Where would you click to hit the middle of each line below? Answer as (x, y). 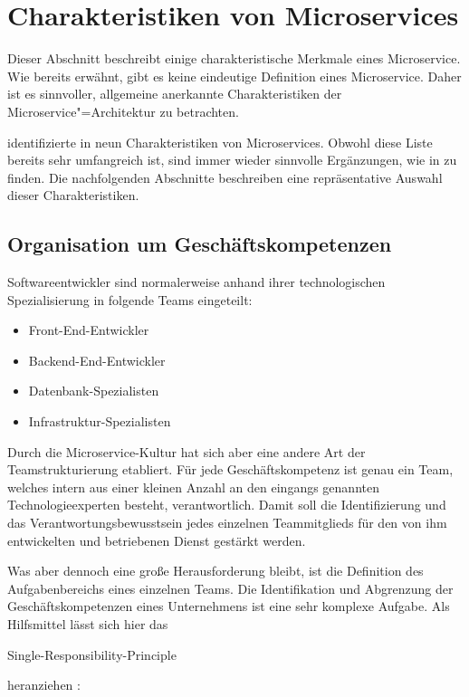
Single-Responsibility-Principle (92, 654)
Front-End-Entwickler (89, 330)
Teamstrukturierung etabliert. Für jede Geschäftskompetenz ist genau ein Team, (230, 469)
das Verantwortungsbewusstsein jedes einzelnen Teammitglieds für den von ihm (227, 523)
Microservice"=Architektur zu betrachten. (123, 111)
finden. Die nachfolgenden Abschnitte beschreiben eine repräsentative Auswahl (225, 177)
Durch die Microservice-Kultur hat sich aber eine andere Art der (187, 451)
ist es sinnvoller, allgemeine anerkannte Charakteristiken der (175, 94)
